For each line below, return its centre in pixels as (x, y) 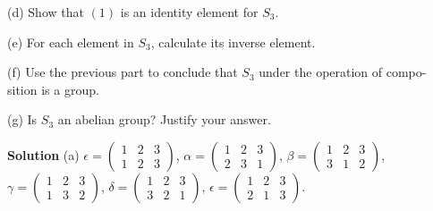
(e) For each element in (71, 42)
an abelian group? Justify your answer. (164, 119)
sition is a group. (53, 89)
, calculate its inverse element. (233, 42)
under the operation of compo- (343, 72)
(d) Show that (46, 12)
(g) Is (22, 119)
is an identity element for (189, 12)
